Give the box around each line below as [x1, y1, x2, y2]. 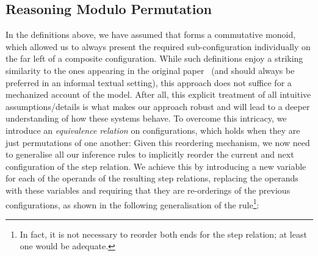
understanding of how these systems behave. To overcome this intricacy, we [5, 112, 287, 125]
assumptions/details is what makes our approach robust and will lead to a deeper [5, 100, 310, 112]
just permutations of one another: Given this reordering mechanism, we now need [5, 136, 310, 148]
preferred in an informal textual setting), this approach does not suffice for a [5, 76, 292, 89]
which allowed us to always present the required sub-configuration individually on [5, 40, 311, 53]
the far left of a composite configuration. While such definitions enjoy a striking [5, 52, 303, 65]
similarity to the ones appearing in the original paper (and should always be [5, 64, 295, 76]
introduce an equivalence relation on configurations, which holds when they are [5, 123, 300, 136]
